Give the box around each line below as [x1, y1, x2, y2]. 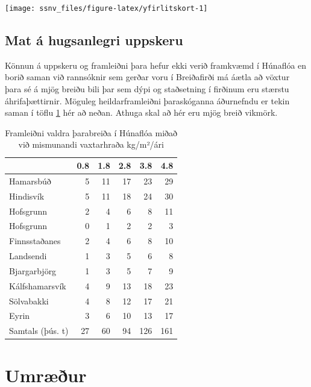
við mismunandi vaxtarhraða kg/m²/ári [18, 138, 164, 151]
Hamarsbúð [9, 174, 51, 187]
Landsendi [9, 250, 47, 262]
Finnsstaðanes [9, 234, 61, 247]
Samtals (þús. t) [9, 324, 69, 337]
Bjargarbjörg [9, 264, 57, 277]
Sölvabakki [9, 294, 49, 307]
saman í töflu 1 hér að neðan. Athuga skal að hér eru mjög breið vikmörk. [5, 106, 278, 119]
